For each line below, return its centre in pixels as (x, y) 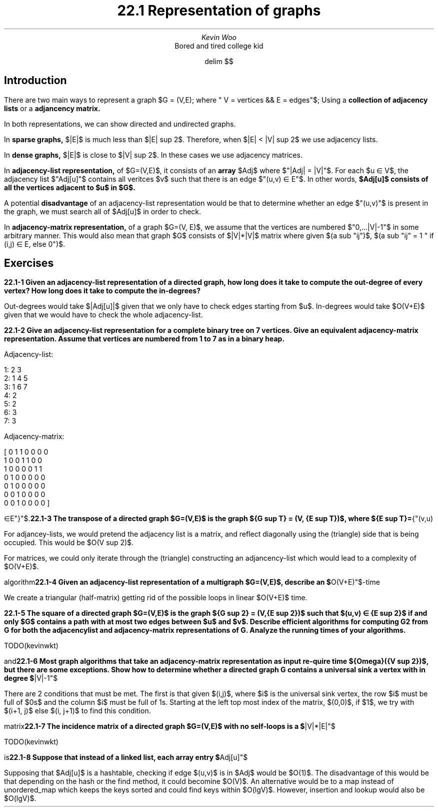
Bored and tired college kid (219, 46)
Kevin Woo (219, 37)
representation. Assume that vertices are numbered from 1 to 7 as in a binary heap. (144, 339)
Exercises (29, 263)
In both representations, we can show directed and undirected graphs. (120, 124)
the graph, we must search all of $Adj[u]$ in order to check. (103, 211)
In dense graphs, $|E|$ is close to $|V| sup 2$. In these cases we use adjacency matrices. (153, 155)
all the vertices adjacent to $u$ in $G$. (70, 187)
